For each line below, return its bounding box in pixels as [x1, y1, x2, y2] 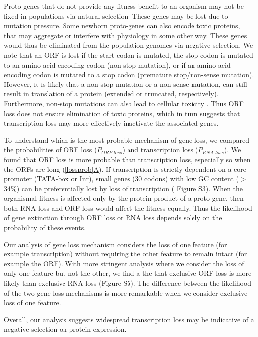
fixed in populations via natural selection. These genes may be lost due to [4, 10, 228, 21]
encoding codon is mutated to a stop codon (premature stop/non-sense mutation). [4, 69, 254, 80]
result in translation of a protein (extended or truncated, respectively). [4, 88, 219, 99]
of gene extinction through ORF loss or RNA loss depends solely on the [4, 212, 222, 223]
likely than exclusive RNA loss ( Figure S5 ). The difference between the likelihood [4, 278, 252, 288]
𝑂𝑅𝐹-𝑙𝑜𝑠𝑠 [101, 150, 122, 155]
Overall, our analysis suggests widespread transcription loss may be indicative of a [4, 314, 254, 324]
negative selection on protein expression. [4, 324, 127, 334]
